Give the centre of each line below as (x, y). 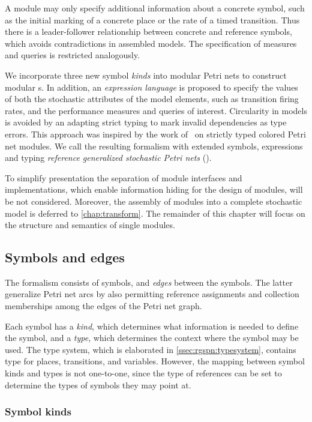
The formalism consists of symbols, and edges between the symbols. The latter (149, 282)
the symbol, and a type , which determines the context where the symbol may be (152, 338)
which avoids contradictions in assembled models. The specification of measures (151, 43)
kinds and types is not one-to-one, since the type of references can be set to (143, 373)
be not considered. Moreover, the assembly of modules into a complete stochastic (154, 201)
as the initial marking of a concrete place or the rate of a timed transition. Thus (152, 20)
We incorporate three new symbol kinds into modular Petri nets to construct (146, 75)
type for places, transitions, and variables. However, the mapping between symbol (155, 361)
